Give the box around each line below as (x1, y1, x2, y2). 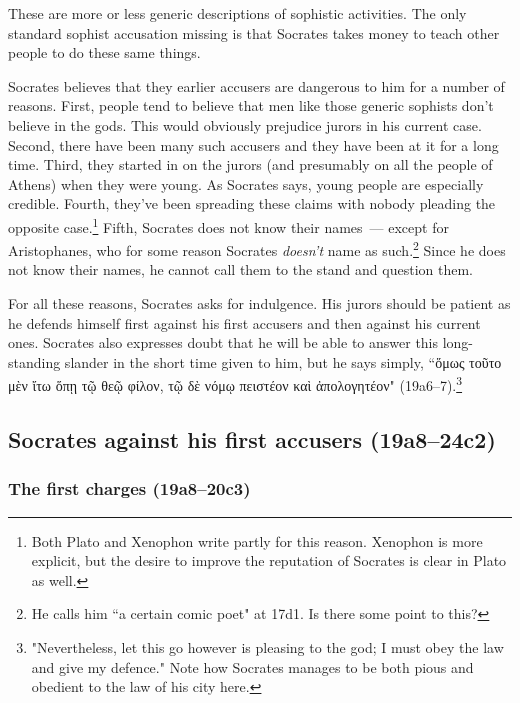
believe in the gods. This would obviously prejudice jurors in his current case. (8, 114, 482, 135)
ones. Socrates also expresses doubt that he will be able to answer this (8, 332, 439, 353)
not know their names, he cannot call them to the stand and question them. (8, 259, 473, 280)
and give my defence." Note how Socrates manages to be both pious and (31, 656, 474, 677)
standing (8, 351, 61, 372)
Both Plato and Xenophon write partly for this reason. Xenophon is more (31, 530, 483, 551)
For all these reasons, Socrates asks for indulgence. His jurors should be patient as (8, 293, 511, 314)
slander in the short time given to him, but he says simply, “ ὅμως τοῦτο (64, 351, 502, 372)
